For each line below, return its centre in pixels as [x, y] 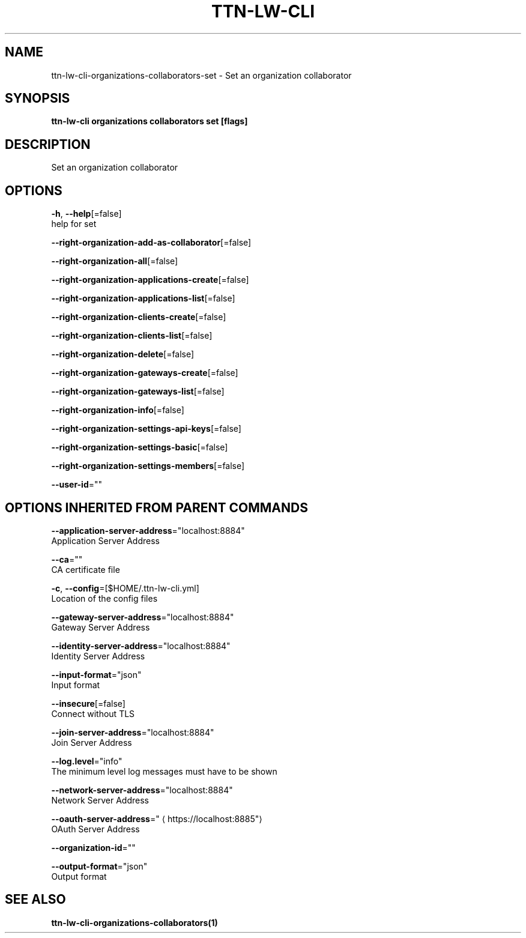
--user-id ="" [77, 485]
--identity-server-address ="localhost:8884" [141, 646]
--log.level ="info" [87, 761]
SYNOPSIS [38, 98]
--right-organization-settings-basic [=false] [140, 447]
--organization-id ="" [93, 847]
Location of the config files [104, 598]
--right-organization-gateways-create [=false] [145, 373]
